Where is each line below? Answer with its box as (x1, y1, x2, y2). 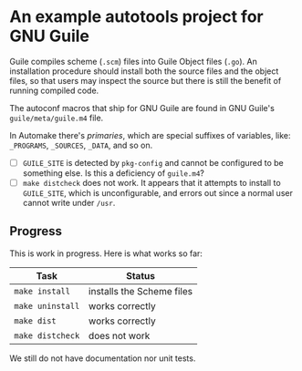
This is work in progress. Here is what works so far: (9, 248, 203, 259)
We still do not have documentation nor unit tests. (9, 353, 196, 364)
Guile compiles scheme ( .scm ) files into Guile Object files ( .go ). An (9, 56, 257, 67)
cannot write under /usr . (22, 198, 116, 209)
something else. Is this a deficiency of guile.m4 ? (22, 168, 205, 179)
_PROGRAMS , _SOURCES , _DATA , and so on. (9, 139, 153, 150)
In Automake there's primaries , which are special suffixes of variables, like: (9, 129, 291, 140)
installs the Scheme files (88, 284, 193, 297)
